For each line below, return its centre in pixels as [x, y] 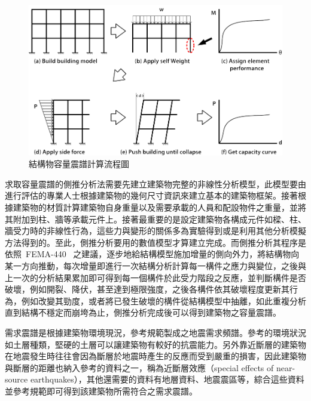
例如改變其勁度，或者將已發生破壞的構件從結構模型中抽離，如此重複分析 [164, 300]
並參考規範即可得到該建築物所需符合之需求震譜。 [101, 391]
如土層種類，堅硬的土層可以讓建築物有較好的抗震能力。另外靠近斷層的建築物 [155, 344]
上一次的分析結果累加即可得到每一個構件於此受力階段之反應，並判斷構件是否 [155, 277]
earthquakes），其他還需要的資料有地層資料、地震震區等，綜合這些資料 [167, 379]
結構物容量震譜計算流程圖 [79, 164]
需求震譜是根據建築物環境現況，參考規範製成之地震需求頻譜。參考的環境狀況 [155, 332]
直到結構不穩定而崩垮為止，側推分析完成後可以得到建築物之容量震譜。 [143, 312]
